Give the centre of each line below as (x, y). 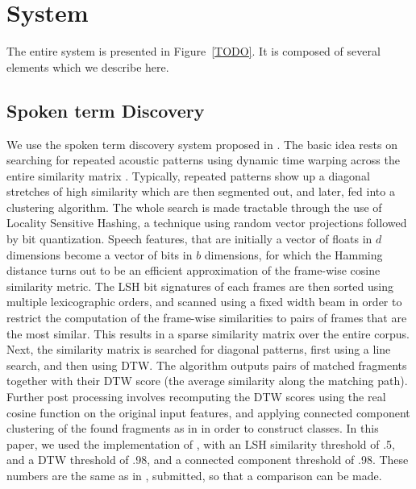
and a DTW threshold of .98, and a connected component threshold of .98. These (208, 460)
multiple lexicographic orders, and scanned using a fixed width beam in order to (204, 302)
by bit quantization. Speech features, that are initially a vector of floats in (189, 239)
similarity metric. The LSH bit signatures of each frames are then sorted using (200, 286)
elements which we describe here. (88, 66)
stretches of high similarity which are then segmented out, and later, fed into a (201, 191)
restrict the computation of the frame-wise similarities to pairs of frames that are (207, 318)
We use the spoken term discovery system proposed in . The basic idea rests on (202, 144)
